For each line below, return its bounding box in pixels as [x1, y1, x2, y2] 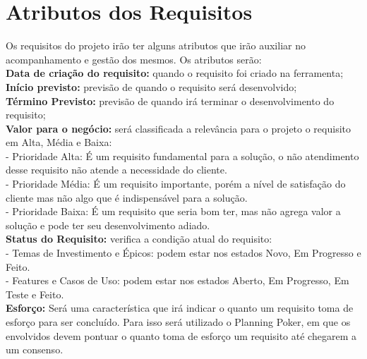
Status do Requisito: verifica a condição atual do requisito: [6, 231, 272, 246]
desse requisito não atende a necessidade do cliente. [6, 162, 227, 177]
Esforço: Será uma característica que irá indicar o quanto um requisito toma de [6, 300, 354, 315]
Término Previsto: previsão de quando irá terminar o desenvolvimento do [6, 93, 335, 108]
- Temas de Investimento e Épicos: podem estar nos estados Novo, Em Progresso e [6, 245, 361, 260]
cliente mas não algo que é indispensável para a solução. [6, 190, 248, 205]
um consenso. [6, 342, 64, 357]
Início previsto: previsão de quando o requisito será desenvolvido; [6, 79, 297, 94]
